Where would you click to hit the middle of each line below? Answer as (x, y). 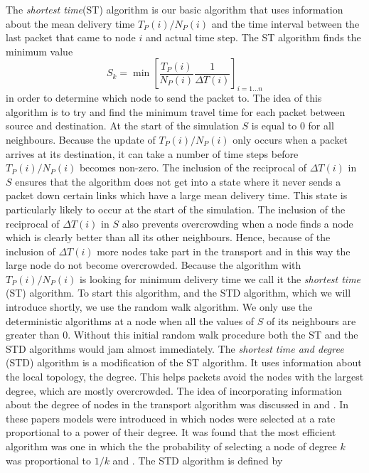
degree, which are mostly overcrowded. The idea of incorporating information (174, 390)
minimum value (39, 51)
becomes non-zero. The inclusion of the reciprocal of (193, 168)
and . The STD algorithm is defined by (198, 460)
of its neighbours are (311, 320)
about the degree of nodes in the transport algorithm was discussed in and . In (177, 404)
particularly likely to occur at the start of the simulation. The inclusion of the (176, 209)
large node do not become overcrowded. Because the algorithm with (154, 265)
